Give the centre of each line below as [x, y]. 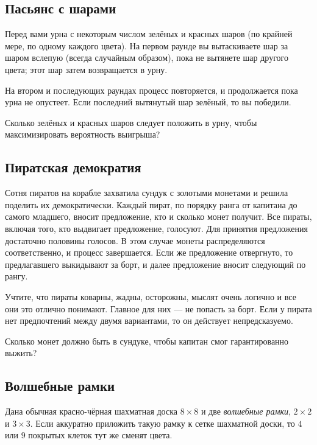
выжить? [21, 353]
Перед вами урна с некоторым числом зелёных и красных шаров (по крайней [149, 34]
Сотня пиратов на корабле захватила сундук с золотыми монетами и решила [147, 193]
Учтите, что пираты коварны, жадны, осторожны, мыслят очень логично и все [151, 296]
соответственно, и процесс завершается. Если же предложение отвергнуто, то [149, 252]
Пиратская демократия [73, 167]
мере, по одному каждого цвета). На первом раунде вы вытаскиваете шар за [147, 45]
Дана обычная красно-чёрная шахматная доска [91, 411]
